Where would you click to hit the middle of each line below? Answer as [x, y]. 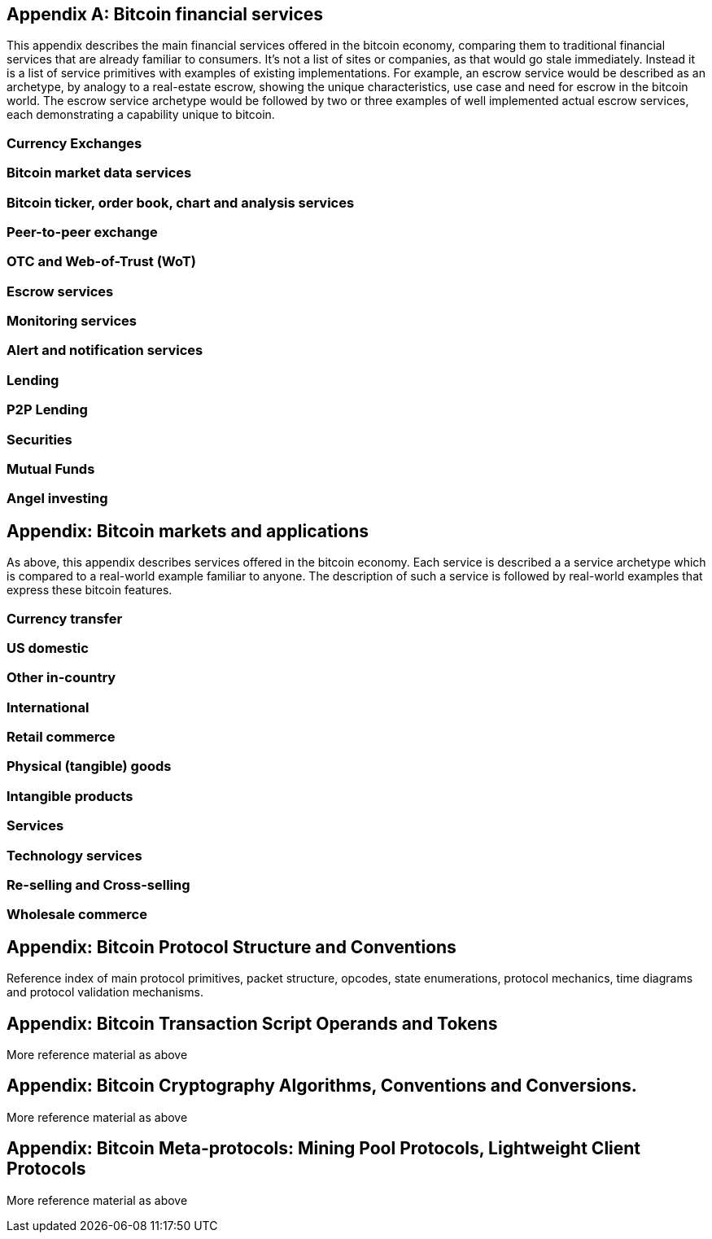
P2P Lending [47, 410]
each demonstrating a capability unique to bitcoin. [141, 115]
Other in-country [61, 678]
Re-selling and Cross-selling [98, 884]
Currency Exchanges [74, 143]
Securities [39, 439]
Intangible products [70, 796]
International [48, 707]
